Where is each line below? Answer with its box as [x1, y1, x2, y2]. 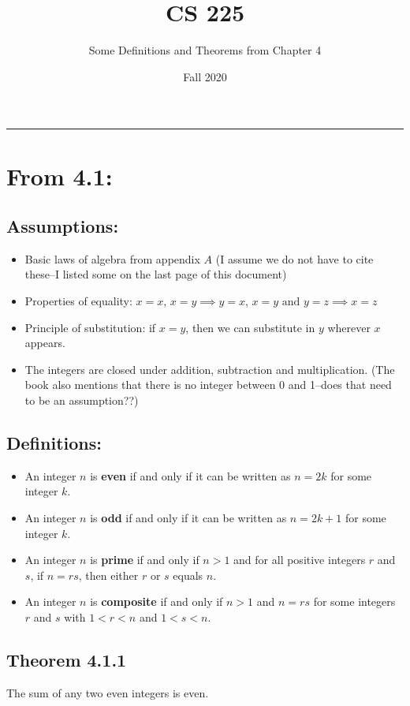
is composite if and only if [90, 593, 223, 610]
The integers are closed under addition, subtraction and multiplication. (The [24, 360, 395, 377]
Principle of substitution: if [24, 319, 156, 335]
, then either [78, 566, 139, 583]
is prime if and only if [90, 551, 199, 568]
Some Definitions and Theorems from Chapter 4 [88, 42, 322, 58]
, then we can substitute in [185, 319, 315, 335]
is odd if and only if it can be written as [90, 510, 287, 526]
